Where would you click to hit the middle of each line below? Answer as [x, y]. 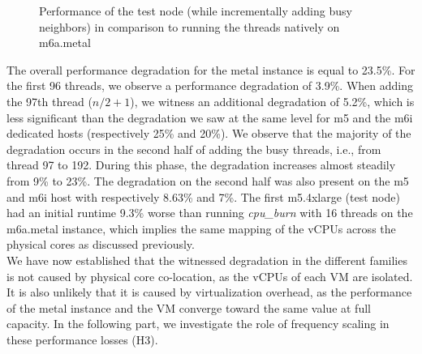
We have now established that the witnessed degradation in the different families [207, 260]
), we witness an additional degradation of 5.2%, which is [272, 101]
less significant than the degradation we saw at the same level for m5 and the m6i [210, 117]
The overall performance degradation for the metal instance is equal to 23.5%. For [211, 69]
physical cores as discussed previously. [101, 244]
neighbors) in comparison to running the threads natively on [189, 26]
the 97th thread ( [50, 101]
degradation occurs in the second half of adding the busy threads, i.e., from [194, 149]
